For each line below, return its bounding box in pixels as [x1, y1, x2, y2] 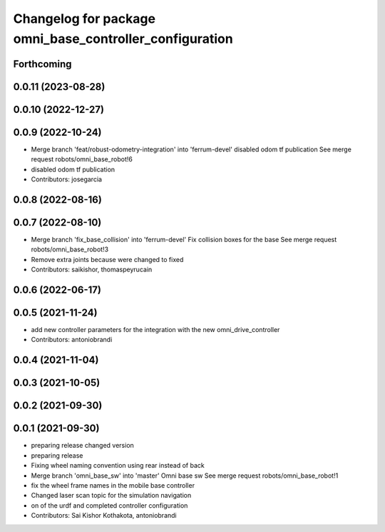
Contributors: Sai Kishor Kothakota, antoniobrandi [31, 511, 178, 520]
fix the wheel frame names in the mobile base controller [31, 481, 195, 489]
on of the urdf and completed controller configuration [31, 501, 188, 510]
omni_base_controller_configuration [13, 31, 233, 46]
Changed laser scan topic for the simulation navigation [31, 491, 192, 500]
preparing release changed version [31, 441, 135, 450]
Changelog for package [13, 11, 156, 26]
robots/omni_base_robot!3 [31, 245, 109, 254]
